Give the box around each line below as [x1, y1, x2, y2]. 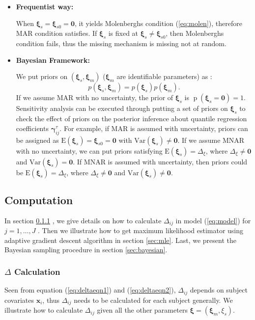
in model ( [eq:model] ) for [175, 215, 251, 225]
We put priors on [16, 71, 68, 81]
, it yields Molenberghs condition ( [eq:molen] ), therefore [74, 18, 242, 28]
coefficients [16, 123, 49, 133]
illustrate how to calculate [4, 305, 83, 315]
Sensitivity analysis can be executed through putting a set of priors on [16, 103, 228, 113]
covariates [4, 294, 34, 305]
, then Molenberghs [166, 28, 224, 38]
